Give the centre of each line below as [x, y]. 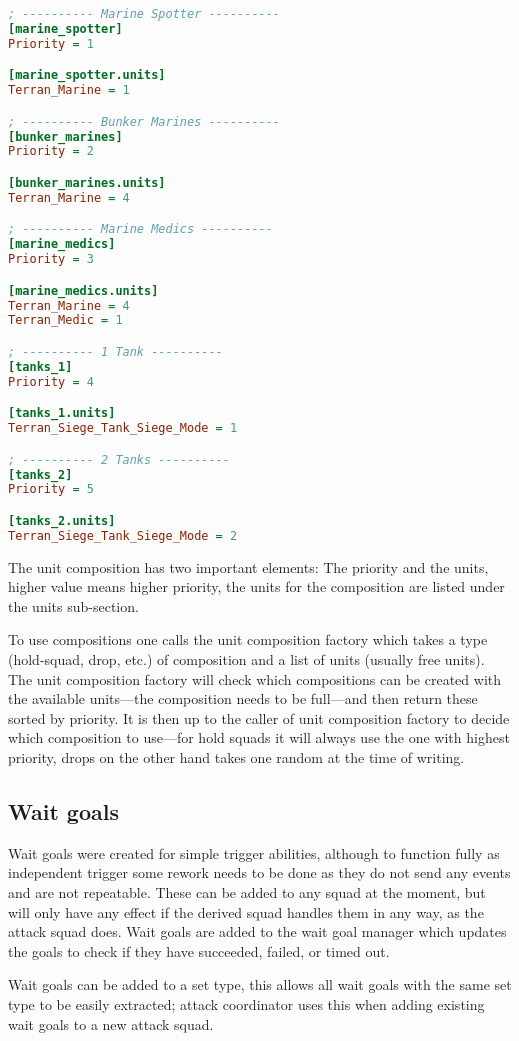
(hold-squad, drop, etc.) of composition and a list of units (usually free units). [246, 659]
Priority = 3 [51, 259]
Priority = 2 [51, 151]
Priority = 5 [51, 489]
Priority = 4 [51, 381]
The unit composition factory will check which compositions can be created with [255, 678]
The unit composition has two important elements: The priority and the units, [248, 566]
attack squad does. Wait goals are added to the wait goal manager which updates [257, 931]
